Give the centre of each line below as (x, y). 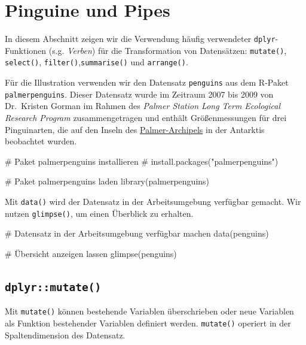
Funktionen (26, 50)
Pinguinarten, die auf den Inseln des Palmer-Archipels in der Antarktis (135, 129)
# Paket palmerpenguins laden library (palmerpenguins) (107, 181)
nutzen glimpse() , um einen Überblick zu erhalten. (99, 213)
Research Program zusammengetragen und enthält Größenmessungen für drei (146, 117)
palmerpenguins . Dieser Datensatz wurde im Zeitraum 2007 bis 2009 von (139, 94)
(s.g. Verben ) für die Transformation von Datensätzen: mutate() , (168, 50)
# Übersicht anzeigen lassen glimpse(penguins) (91, 253)
